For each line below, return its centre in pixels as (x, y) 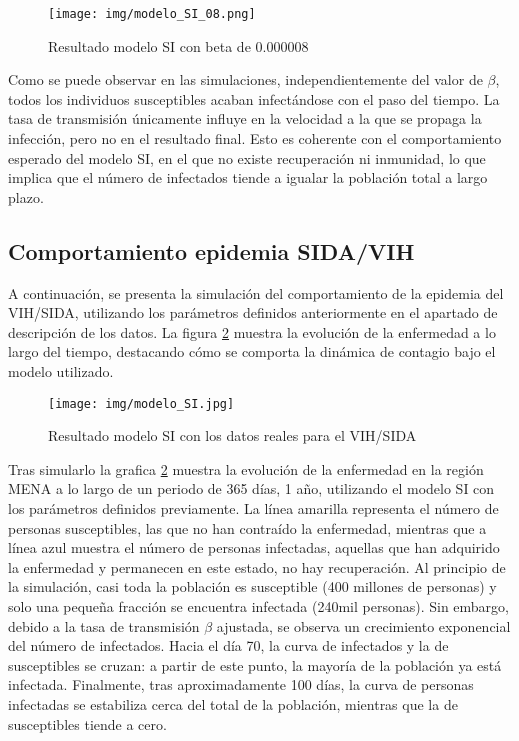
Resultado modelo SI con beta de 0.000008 (178, 45)
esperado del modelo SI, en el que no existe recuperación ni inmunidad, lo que (247, 157)
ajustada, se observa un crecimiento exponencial (363, 625)
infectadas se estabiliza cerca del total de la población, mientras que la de (233, 703)
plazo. (26, 196)
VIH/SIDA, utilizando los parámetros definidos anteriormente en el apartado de (253, 312)
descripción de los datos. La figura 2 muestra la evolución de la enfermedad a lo (252, 331)
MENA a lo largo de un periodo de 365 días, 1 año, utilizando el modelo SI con (251, 488)
